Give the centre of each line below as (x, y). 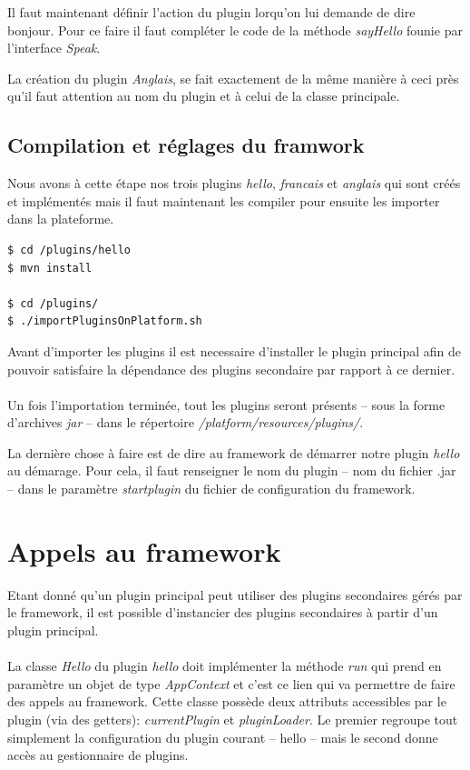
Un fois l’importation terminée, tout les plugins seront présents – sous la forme (226, 404)
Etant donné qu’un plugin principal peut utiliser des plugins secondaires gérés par (235, 594)
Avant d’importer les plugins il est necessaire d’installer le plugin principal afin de (235, 350)
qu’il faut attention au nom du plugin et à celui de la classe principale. (204, 96)
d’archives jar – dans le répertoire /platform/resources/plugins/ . (186, 422)
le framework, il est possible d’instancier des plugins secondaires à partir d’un (223, 612)
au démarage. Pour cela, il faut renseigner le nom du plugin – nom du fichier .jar (232, 470)
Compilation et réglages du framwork (186, 145)
